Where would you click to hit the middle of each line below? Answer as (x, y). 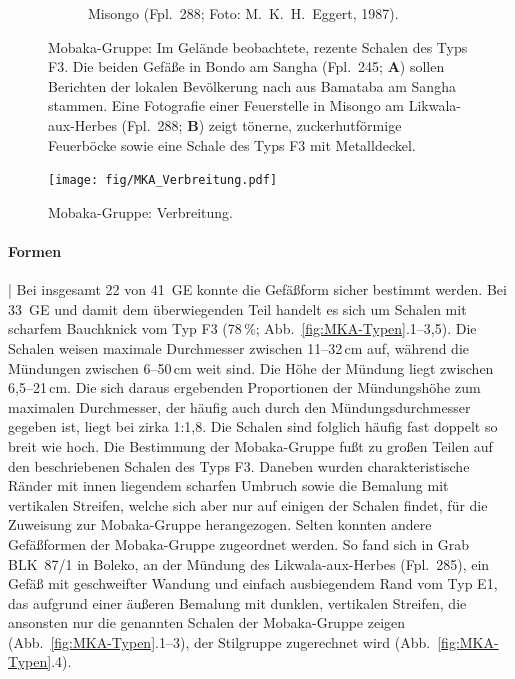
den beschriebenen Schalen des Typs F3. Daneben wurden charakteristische (239, 465)
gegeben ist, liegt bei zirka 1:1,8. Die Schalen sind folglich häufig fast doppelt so (253, 426)
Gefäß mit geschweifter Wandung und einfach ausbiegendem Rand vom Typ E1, (253, 583)
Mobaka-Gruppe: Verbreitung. (140, 211)
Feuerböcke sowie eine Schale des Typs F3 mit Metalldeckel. (232, 144)
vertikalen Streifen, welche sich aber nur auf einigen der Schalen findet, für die (248, 504)
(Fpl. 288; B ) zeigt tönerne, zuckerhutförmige (261, 124)
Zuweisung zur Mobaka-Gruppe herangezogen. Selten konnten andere (220, 524)
